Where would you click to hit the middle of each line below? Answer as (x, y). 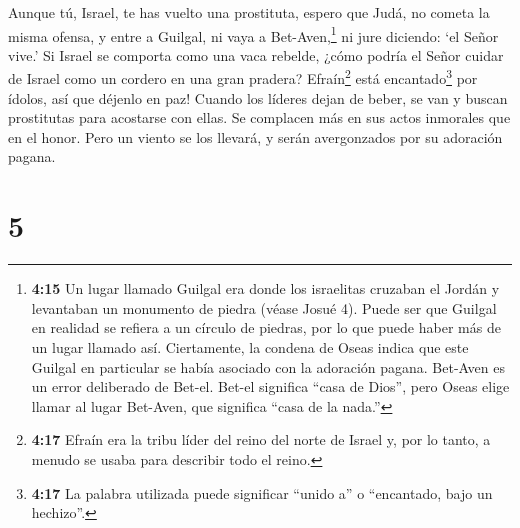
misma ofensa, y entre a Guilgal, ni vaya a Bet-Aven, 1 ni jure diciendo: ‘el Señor (253, 34)
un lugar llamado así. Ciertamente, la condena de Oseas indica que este (250, 346)
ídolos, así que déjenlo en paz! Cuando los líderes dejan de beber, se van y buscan (258, 97)
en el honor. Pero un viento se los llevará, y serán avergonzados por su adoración (255, 136)
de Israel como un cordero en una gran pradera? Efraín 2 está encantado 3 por (243, 77)
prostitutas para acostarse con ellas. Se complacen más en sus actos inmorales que (259, 117)
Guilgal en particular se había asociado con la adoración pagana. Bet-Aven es (268, 366)
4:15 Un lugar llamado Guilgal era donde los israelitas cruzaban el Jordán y (265, 288)
